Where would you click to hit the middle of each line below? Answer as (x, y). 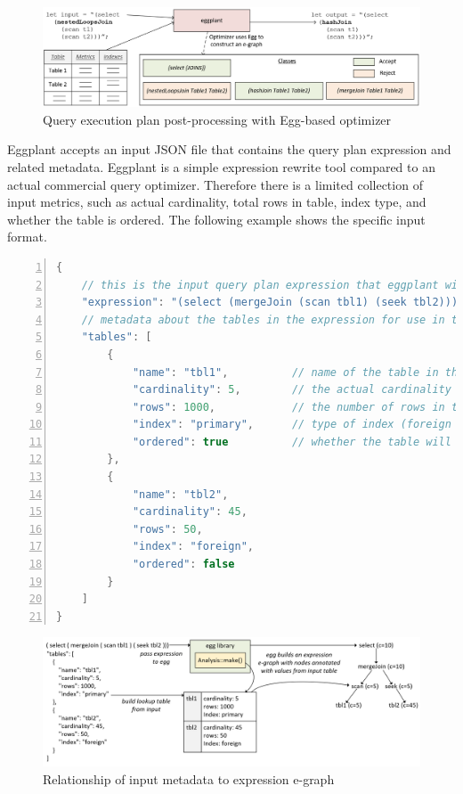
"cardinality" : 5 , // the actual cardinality (292, 390)
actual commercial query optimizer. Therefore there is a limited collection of (215, 184)
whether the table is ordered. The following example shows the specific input (216, 219)
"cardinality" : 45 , (190, 512)
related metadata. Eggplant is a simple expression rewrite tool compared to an (221, 166)
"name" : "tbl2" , (180, 494)
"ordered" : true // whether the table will (292, 442)
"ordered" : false (183, 565)
